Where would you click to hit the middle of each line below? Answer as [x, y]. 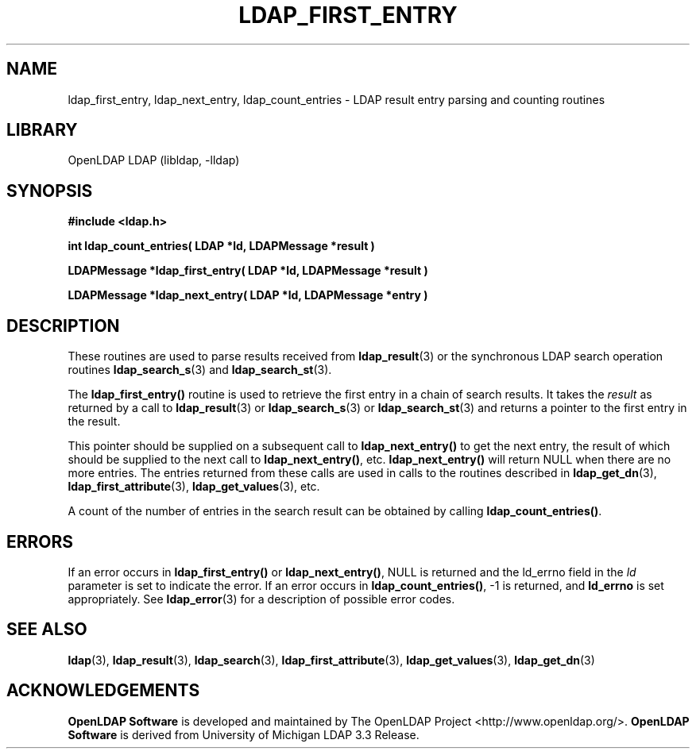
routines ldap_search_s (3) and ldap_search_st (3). [200, 370]
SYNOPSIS [50, 191]
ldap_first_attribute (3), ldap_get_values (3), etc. [194, 487]
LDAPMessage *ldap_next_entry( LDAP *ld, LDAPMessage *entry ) [248, 295]
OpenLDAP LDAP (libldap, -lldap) [154, 160]
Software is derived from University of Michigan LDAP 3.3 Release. [244, 734]
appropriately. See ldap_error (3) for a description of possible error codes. [261, 599]
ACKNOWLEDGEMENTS [103, 691]
